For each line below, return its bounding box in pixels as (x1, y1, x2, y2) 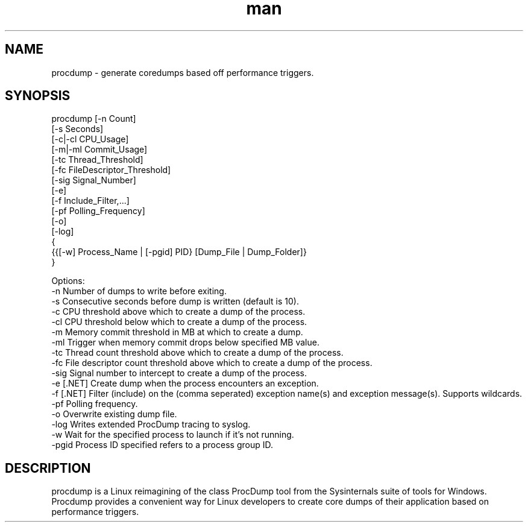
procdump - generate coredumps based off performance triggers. (51, 67, 314, 78)
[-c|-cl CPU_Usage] (51, 134, 129, 145)
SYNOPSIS (5, 88, 71, 104)
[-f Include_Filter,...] (51, 195, 130, 206)
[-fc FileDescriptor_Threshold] (51, 165, 171, 175)
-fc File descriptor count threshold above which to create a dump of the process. (51, 358, 372, 368)
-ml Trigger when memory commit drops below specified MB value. (51, 337, 319, 348)
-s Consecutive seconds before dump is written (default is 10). (51, 296, 299, 307)
